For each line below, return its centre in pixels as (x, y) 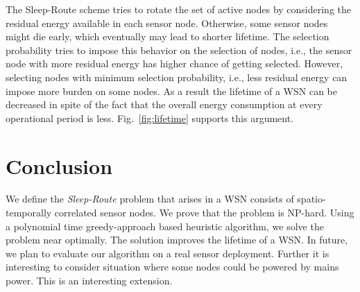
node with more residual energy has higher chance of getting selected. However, (174, 63)
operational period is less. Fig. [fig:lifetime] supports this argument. (150, 118)
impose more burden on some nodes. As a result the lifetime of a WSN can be (172, 91)
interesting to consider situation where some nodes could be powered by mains (172, 267)
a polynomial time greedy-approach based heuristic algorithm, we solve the (165, 226)
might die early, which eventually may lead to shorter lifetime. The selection (168, 36)
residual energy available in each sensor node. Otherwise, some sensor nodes (167, 23)
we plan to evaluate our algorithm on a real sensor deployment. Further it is (168, 253)
